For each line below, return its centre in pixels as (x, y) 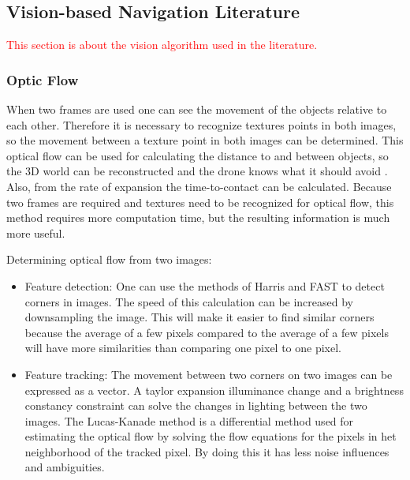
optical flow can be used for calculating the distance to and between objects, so (198, 155)
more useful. (36, 232)
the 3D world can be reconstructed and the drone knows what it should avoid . (197, 171)
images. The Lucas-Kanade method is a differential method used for (189, 420)
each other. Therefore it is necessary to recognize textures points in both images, (201, 124)
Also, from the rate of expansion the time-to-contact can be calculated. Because (199, 186)
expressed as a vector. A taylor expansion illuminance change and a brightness (214, 390)
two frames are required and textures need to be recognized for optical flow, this (200, 202)
